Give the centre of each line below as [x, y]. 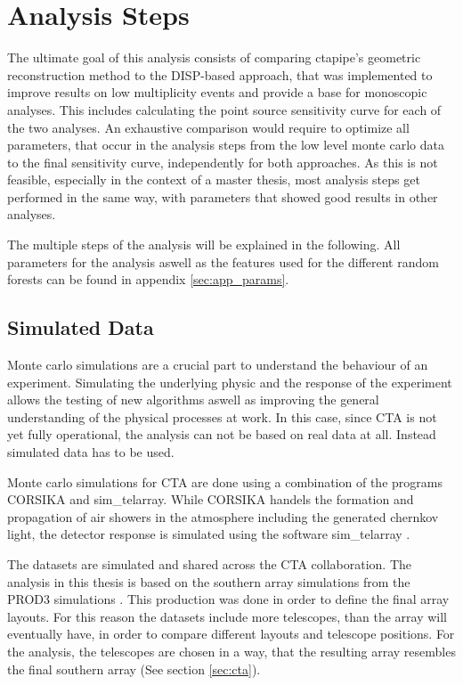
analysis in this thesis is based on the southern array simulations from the [209, 581]
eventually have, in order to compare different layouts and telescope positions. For [231, 634]
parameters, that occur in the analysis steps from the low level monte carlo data [226, 145]
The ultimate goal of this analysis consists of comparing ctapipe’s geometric [214, 57]
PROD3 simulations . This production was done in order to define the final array [228, 599]
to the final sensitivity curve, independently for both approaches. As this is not [223, 162]
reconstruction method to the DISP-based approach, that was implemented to [220, 74]
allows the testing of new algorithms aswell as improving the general [193, 400]
